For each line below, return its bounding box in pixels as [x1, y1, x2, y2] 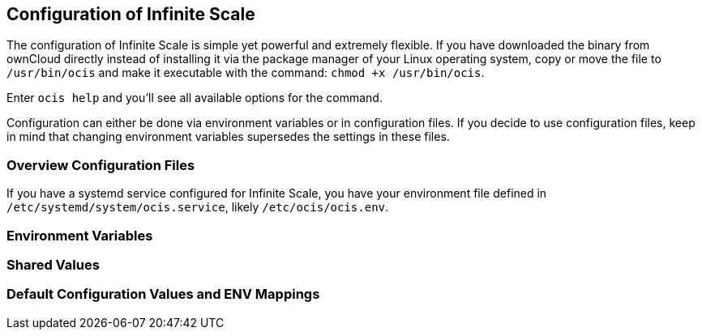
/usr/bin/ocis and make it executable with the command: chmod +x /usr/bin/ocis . [6, 66, 485, 80]
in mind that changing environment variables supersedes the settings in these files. [6, 130, 450, 144]
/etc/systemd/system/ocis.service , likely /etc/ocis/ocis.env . [6, 200, 389, 215]
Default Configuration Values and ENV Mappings [6, 286, 320, 303]
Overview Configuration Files [6, 156, 195, 173]
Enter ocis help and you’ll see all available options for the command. [6, 91, 383, 105]
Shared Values [6, 256, 100, 273]
